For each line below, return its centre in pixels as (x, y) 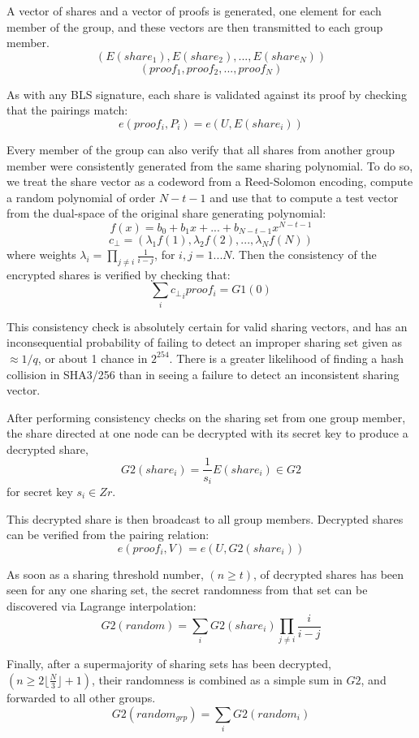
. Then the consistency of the (304, 255)
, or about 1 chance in (93, 358)
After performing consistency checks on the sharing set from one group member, (206, 417)
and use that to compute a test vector (304, 197)
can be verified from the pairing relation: (108, 535)
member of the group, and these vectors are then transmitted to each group (195, 26)
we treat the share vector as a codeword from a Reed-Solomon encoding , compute (210, 181)
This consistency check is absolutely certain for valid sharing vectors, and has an (207, 326)
